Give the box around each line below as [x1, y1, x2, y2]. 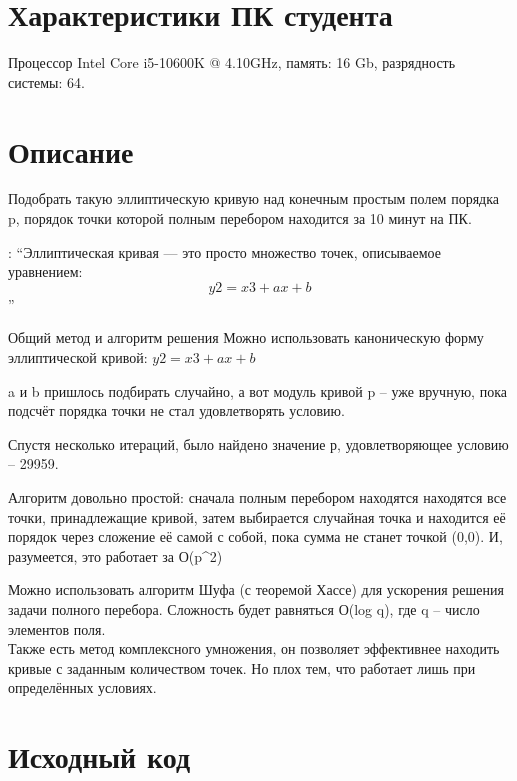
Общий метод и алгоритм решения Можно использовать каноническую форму [8, 327, 484, 348]
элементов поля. [8, 618, 106, 639]
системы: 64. [8, 71, 85, 92]
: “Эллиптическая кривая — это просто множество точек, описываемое [8, 241, 441, 262]
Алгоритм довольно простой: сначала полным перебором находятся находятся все [8, 486, 507, 507]
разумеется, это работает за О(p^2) [8, 545, 223, 566]
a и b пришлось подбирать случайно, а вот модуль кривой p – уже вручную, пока [8, 380, 507, 401]
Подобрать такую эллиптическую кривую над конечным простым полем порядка [8, 188, 499, 209]
